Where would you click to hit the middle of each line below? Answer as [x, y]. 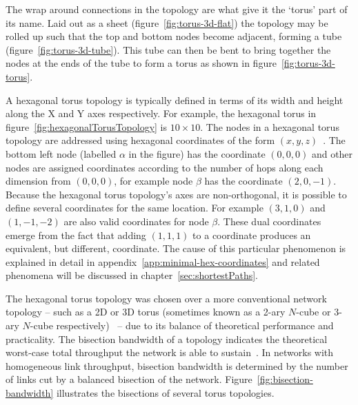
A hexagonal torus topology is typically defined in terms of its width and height [175, 100]
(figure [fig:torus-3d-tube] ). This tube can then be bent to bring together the [168, 49]
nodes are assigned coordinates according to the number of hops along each [165, 167]
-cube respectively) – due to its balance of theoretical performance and [182, 325]
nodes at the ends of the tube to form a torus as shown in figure [141, 63]
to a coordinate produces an [252, 235]
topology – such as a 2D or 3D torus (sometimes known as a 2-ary [146, 312]
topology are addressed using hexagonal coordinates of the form [140, 140]
